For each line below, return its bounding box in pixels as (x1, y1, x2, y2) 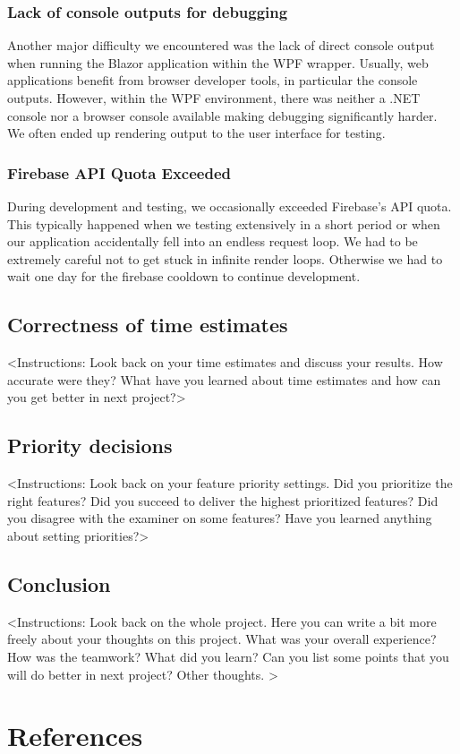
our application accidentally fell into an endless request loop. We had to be (7, 232, 418, 251)
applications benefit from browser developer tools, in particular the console (7, 71, 418, 90)
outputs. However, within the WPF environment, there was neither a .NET (7, 89, 421, 107)
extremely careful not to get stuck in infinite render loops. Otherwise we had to (7, 249, 443, 268)
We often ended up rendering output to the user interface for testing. (7, 124, 386, 142)
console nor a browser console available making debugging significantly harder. (7, 106, 438, 124)
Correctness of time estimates (7, 311, 288, 338)
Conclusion (7, 570, 111, 597)
